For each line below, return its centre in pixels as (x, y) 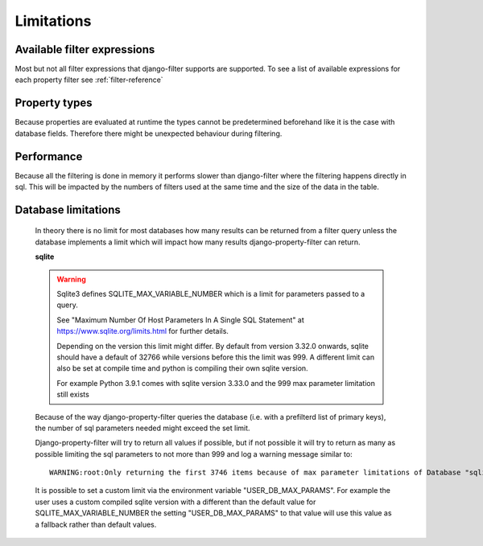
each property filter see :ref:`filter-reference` (89, 80)
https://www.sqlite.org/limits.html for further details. (143, 331)
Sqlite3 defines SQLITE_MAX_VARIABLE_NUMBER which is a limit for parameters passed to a (211, 294)
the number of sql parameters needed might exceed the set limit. (142, 428)
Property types (54, 103)
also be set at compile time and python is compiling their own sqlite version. (183, 368)
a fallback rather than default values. (96, 524)
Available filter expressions (85, 49)
